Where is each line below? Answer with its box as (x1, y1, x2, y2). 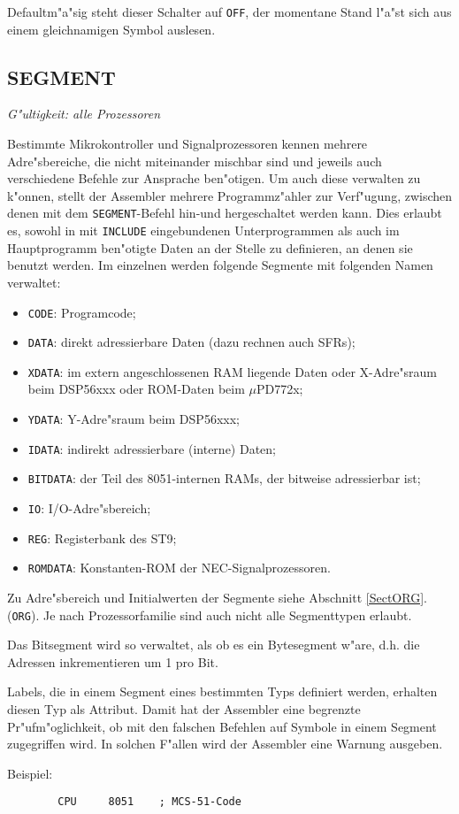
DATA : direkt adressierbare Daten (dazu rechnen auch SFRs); (27, 333, 356, 351)
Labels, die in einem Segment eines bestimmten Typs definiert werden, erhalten (7, 682, 438, 701)
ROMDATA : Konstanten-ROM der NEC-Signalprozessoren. (27, 558, 331, 577)
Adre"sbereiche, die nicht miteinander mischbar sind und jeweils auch (7, 151, 382, 170)
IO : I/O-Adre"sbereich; (27, 499, 151, 518)
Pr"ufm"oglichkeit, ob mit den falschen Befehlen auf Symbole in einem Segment (7, 717, 437, 735)
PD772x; (256, 380, 303, 398)
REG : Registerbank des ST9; (27, 528, 177, 547)
